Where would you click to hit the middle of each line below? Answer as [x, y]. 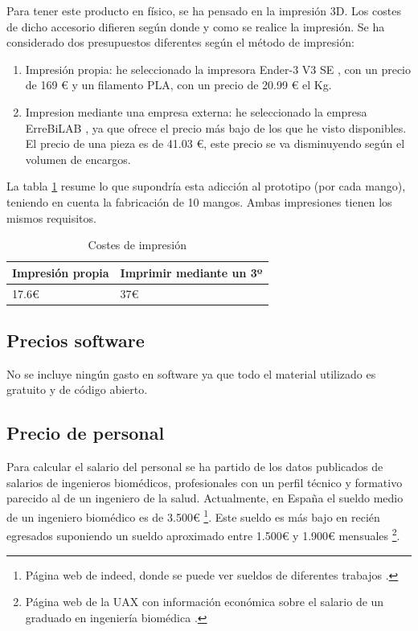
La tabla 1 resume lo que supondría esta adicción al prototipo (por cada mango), [206, 186]
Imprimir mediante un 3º [191, 272]
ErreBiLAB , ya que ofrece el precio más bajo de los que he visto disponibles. [216, 127]
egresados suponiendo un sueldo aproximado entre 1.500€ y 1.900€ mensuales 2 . [203, 534]
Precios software [76, 340]
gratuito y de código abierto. [77, 389]
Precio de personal [86, 433]
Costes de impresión [137, 245]
